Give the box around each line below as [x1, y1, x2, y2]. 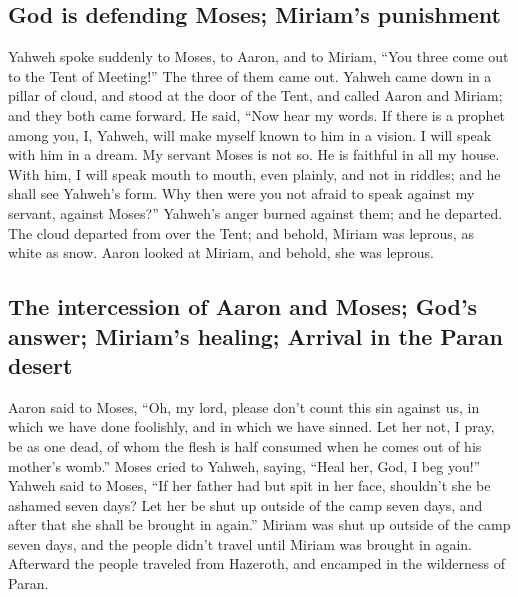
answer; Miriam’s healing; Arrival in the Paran [8, 320, 504, 351]
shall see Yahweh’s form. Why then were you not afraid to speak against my [8, 183, 475, 204]
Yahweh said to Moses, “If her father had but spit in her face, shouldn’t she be [8, 475, 491, 496]
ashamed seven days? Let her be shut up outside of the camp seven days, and [8, 494, 483, 515]
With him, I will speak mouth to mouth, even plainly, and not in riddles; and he [8, 163, 501, 184]
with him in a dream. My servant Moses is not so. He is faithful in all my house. [8, 144, 500, 165]
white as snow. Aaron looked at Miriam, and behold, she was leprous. [8, 242, 434, 263]
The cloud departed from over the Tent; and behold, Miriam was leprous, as [8, 222, 474, 243]
